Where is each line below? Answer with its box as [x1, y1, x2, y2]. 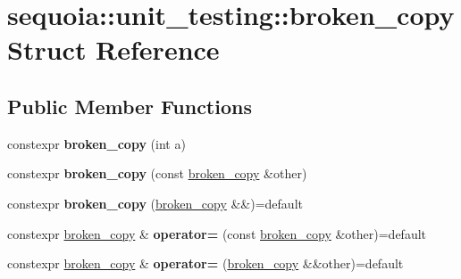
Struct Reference [7, 31, 220, 68]
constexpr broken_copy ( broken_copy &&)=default [7, 193, 303, 212]
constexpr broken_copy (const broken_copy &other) [7, 164, 307, 183]
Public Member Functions [7, 92, 252, 119]
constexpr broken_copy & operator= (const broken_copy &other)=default [7, 224, 427, 242]
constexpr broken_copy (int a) [7, 134, 186, 152]
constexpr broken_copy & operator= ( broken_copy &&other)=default [7, 254, 404, 273]
